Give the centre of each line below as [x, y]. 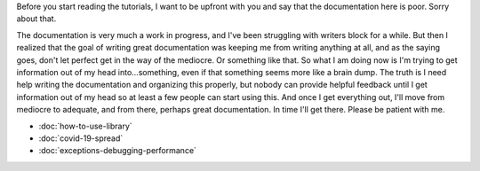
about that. [36, 19]
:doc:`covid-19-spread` [81, 138]
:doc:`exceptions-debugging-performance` [118, 151]
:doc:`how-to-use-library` [85, 126]
